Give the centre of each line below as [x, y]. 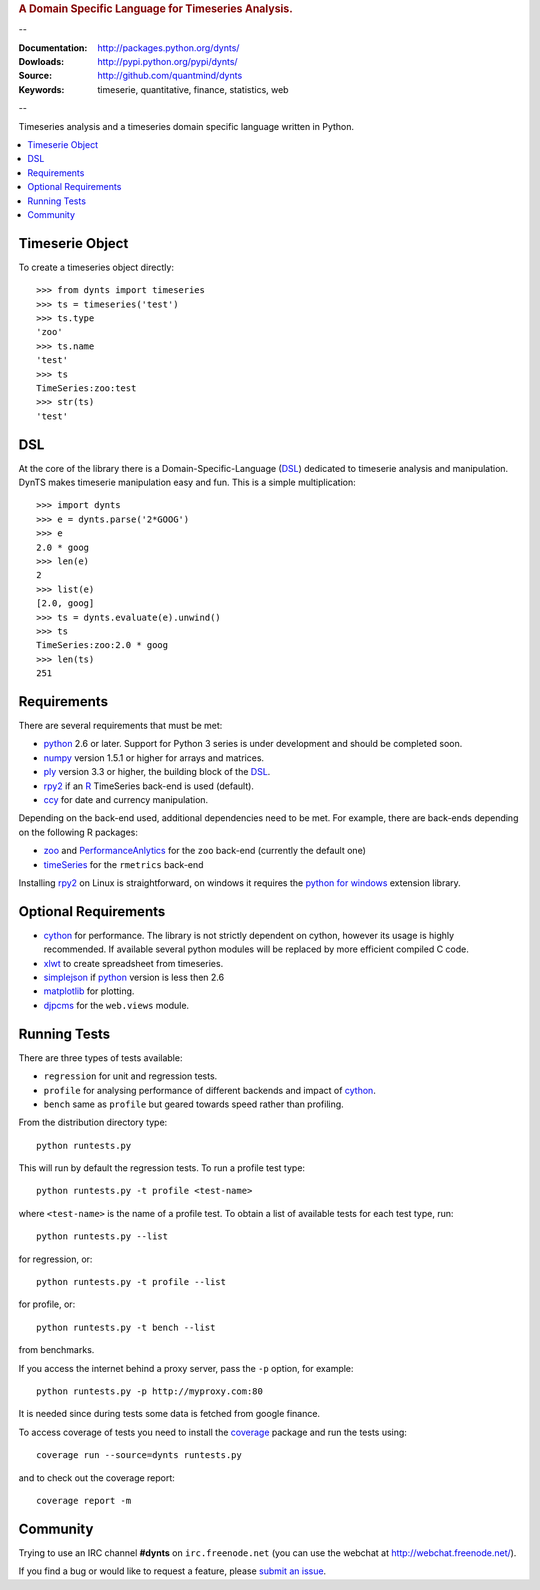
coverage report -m [84, 1500]
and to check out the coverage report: [96, 1477]
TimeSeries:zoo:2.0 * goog [102, 645]
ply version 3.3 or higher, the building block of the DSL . [157, 772]
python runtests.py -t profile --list [131, 1282]
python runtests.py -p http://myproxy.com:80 [150, 1391]
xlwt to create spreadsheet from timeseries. [133, 963]
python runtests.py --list [102, 1236]
